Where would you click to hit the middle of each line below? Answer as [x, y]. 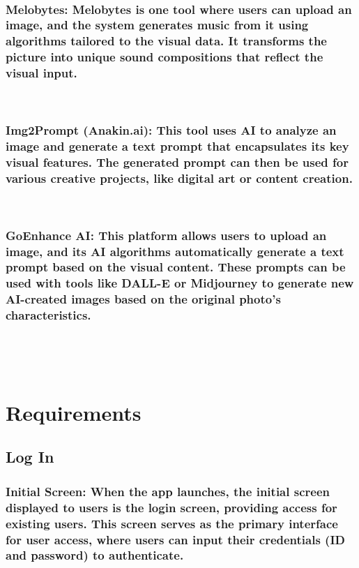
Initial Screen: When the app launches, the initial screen [168, 491]
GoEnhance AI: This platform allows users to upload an [166, 235]
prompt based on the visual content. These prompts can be [176, 267]
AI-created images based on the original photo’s [143, 299]
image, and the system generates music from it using [157, 25]
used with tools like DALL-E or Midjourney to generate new [180, 283]
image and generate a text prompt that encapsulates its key [177, 145]
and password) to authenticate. [95, 555]
